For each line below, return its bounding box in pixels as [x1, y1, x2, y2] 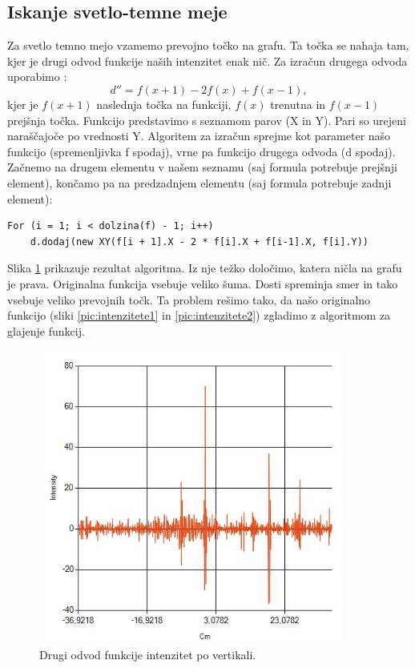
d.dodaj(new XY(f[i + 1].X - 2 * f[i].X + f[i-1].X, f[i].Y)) [30, 235, 369, 247]
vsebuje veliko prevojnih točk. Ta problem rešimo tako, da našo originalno [7, 291, 371, 308]
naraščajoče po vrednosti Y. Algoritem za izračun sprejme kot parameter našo [7, 127, 391, 144]
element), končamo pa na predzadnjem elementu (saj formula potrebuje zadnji [7, 174, 392, 191]
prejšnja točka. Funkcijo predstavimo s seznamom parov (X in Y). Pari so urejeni [7, 111, 406, 128]
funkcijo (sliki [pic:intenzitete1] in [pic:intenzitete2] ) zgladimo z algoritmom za [7, 307, 391, 324]
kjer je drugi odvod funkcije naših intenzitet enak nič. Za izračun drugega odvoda [7, 52, 408, 69]
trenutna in [270, 95, 326, 112]
